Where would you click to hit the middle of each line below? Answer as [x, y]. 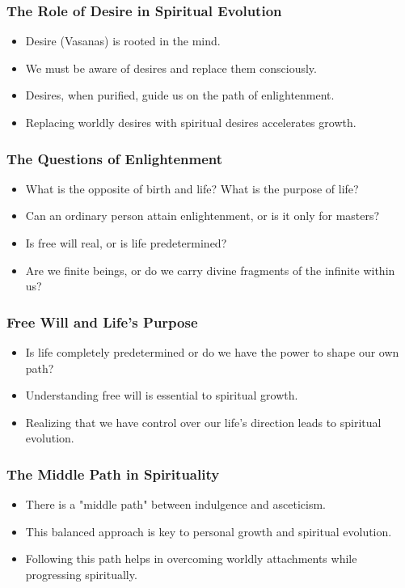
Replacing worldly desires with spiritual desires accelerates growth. [191, 122]
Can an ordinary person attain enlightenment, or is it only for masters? [202, 216]
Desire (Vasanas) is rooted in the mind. [123, 41]
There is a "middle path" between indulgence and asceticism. [176, 504]
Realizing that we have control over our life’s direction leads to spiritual [203, 422]
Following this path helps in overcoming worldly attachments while [191, 558]
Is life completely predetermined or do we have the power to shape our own [212, 352]
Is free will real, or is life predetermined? [126, 243]
